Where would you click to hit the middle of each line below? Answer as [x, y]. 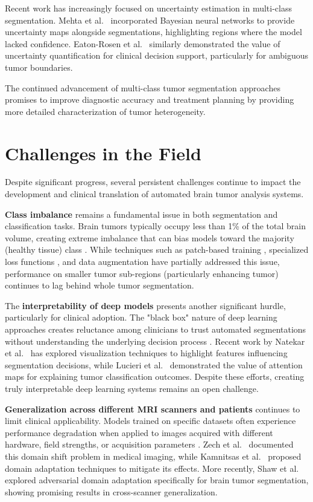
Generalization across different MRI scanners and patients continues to [153, 409]
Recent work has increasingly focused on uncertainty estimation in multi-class [148, 8]
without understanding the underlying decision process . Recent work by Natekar [155, 341]
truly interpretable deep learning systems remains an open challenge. [132, 388]
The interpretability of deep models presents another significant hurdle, [145, 305]
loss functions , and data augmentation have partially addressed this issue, [142, 262]
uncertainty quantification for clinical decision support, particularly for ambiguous [157, 55]
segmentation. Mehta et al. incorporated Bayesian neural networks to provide [150, 20]
